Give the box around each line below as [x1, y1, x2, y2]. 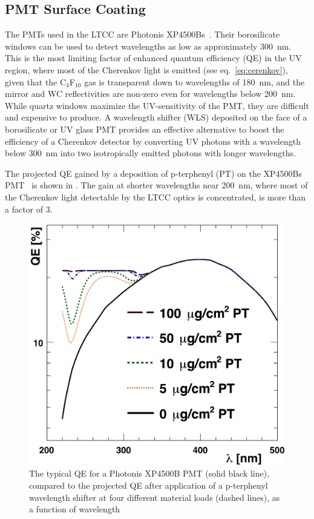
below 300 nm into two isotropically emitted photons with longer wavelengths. [5, 147, 296, 159]
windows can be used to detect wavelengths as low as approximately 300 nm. [5, 39, 292, 52]
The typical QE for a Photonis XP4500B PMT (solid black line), [29, 467, 270, 480]
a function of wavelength [29, 503, 120, 515]
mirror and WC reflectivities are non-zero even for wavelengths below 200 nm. [5, 87, 296, 100]
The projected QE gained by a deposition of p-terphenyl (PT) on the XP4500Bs [5, 167, 303, 179]
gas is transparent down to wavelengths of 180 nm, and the [84, 75, 305, 88]
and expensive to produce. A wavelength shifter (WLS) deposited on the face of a [5, 111, 307, 124]
